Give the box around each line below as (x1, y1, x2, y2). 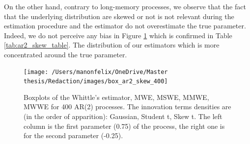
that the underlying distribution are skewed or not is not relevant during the (4, 11, 234, 21)
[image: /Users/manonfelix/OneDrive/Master (24, 68, 168, 75)
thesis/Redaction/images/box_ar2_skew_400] (24, 78, 168, 85)
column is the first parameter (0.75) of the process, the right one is (24, 120, 225, 131)
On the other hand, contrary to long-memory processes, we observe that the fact (4, 1, 246, 11)
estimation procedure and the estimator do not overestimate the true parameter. (4, 21, 246, 31)
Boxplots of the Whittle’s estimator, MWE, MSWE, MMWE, (24, 92, 209, 102)
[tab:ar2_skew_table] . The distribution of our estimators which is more (4, 40, 220, 50)
